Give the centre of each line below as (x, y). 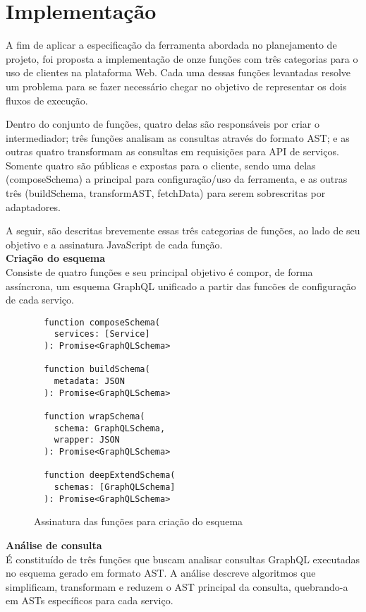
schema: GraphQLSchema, (110, 428)
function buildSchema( (97, 370)
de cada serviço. (40, 300)
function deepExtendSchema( (110, 475)
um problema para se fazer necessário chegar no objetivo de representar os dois (176, 86)
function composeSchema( (102, 322)
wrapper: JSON (87, 440)
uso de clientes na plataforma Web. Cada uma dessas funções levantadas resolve (178, 72)
